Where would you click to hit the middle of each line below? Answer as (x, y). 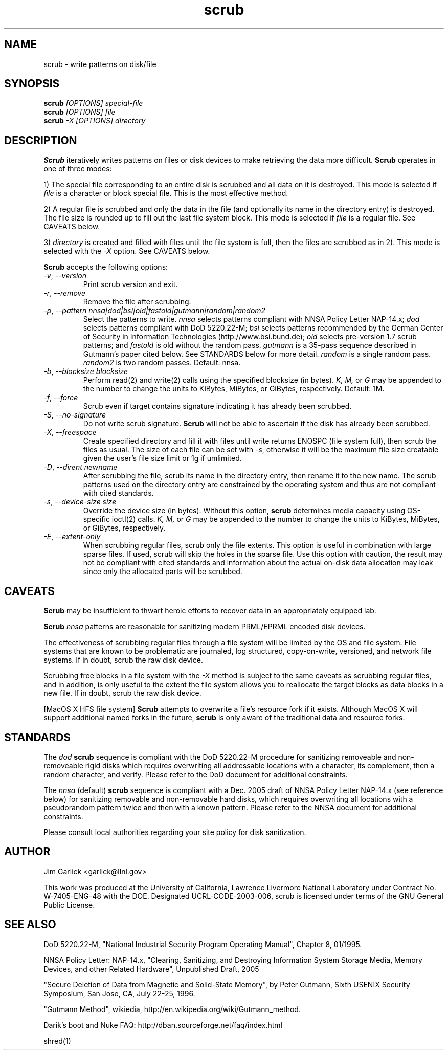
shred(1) (57, 1041)
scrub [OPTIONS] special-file (93, 103)
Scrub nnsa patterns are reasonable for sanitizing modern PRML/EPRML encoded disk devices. (205, 627)
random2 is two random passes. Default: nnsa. (162, 363)
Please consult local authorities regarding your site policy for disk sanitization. (175, 832)
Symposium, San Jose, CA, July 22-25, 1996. (119, 993)
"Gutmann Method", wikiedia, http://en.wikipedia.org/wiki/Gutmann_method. (172, 1009)
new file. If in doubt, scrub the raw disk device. (122, 693)
